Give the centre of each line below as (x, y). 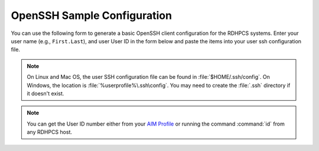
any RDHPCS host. (50, 132)
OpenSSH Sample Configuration (92, 15)
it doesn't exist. (45, 93)
